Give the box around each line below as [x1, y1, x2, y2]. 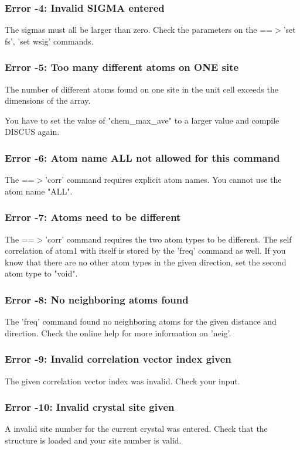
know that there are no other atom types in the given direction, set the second [5, 255, 287, 268]
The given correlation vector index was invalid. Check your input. [5, 374, 240, 387]
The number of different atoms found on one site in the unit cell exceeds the [5, 83, 278, 95]
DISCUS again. [5, 125, 60, 138]
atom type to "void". [5, 267, 78, 279]
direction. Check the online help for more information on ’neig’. [5, 326, 231, 339]
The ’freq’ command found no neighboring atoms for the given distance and [5, 315, 277, 328]
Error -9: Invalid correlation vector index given [5, 352, 231, 366]
